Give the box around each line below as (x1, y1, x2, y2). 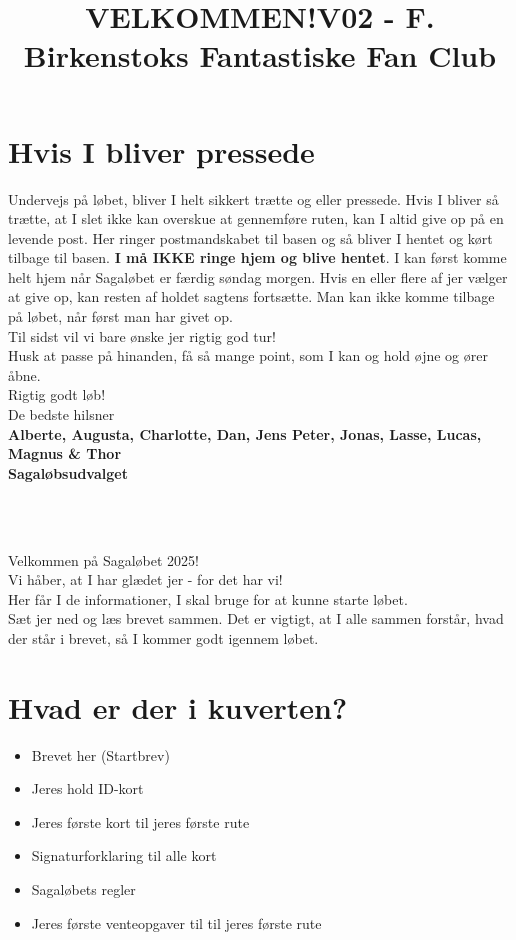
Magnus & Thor (8, 443, 122, 464)
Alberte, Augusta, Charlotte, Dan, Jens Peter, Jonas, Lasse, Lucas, (8, 423, 482, 444)
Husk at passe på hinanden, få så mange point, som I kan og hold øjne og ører (8, 345, 488, 366)
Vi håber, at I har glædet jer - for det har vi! (8, 569, 283, 590)
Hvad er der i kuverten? (8, 686, 348, 727)
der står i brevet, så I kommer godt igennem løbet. (8, 627, 319, 648)
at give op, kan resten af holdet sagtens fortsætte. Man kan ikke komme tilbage (8, 286, 495, 307)
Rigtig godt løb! (8, 384, 106, 405)
